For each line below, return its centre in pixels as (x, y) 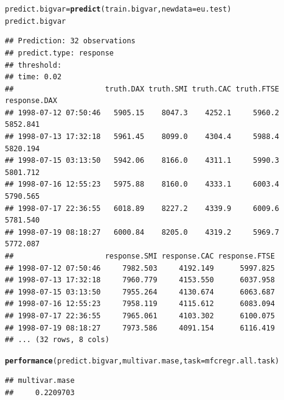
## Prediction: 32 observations (70, 41)
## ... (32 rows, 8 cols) (57, 340)
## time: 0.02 (33, 77)
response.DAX (31, 101)
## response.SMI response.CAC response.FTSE (140, 256)
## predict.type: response (59, 53)
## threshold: (33, 65)
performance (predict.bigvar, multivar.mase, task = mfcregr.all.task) (142, 361)
